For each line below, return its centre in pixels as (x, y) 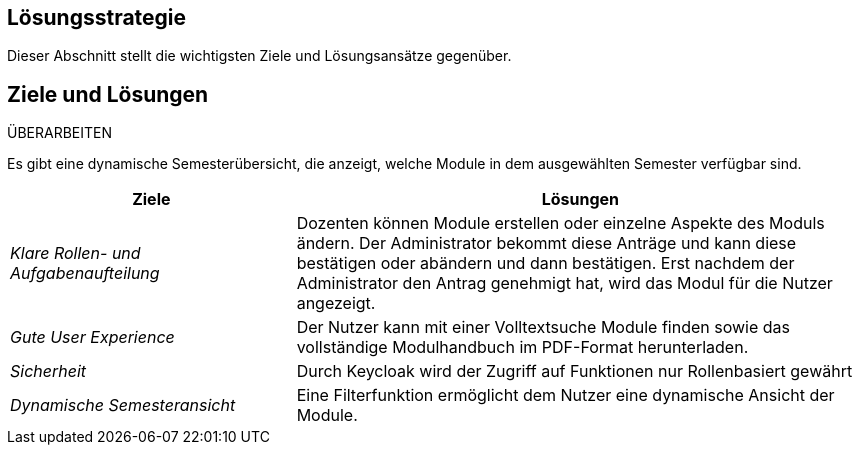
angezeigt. (336, 303)
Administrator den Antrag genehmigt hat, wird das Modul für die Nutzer (564, 283)
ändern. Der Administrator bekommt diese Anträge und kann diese (546, 243)
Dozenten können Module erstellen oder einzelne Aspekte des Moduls (560, 223)
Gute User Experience (92, 337)
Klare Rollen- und (75, 253)
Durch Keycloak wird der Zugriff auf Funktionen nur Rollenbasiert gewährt (574, 371)
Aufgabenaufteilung (85, 273)
